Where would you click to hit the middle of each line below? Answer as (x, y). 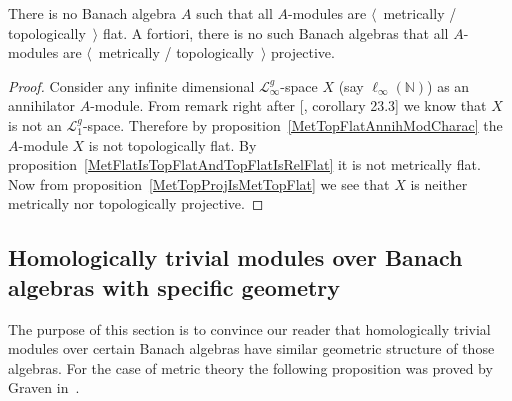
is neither (439, 183)
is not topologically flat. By (172, 144)
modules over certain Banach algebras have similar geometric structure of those (251, 348)
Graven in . (44, 387)
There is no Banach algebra (92, 13)
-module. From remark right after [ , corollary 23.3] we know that (288, 105)
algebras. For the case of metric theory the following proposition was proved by (250, 367)
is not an (35, 124)
